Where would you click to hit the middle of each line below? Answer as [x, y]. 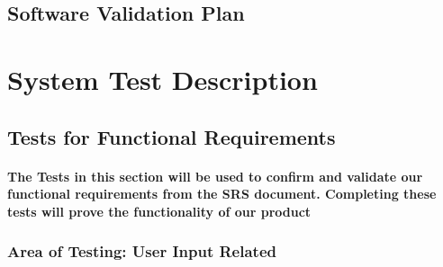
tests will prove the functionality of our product [159, 211]
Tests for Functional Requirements [172, 136]
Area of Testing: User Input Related [142, 251]
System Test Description [163, 79]
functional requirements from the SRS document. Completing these [222, 194]
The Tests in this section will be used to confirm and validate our [215, 176]
